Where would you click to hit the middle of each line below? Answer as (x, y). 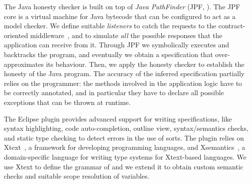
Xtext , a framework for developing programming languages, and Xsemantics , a (125, 147)
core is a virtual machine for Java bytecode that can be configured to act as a (120, 16)
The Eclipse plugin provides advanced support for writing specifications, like (118, 118)
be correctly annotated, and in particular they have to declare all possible (114, 92)
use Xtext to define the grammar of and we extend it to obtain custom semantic (124, 166)
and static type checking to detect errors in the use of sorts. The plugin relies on (124, 137)
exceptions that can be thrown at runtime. (67, 102)
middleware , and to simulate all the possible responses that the (126, 35)
